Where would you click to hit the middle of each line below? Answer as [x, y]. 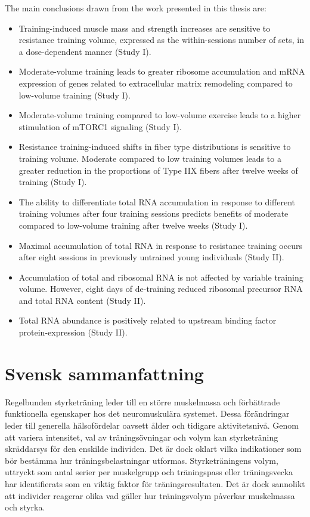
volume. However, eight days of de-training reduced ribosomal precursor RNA [161, 289]
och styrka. [25, 507]
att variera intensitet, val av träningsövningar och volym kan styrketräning [142, 437]
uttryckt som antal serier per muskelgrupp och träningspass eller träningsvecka [149, 472]
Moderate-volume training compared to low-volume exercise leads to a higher [160, 115]
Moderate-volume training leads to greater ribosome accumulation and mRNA [162, 71]
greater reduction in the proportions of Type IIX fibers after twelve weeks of [158, 170]
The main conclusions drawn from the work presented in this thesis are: [136, 8]
